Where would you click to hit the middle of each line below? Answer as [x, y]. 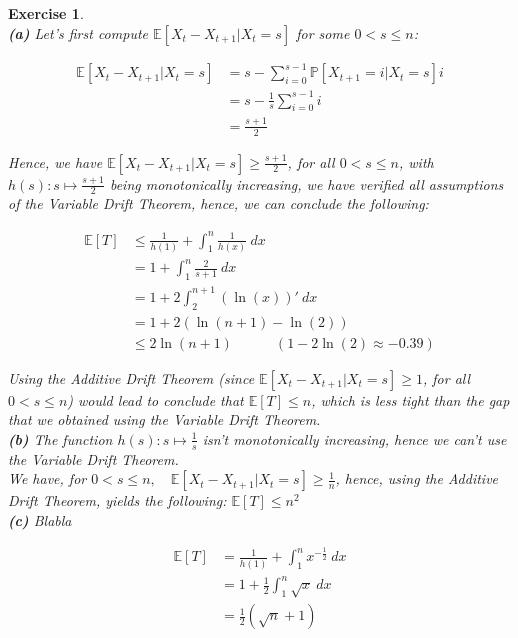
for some [323, 32]
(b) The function [60, 438]
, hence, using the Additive [417, 478]
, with [416, 161]
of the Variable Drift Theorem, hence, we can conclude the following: [218, 203]
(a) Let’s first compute [78, 32]
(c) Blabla [40, 519]
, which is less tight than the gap [410, 399]
